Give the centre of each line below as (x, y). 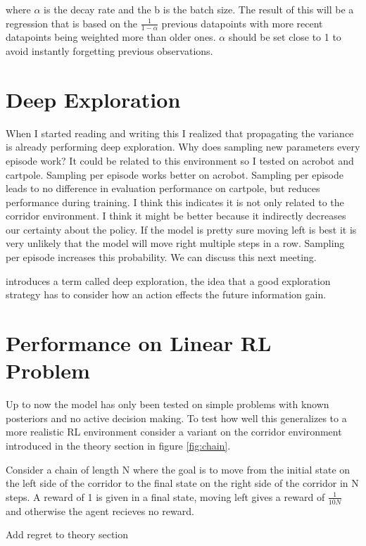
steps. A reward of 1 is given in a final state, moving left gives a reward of (165, 496)
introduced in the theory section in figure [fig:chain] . (118, 445)
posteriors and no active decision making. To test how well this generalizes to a (176, 418)
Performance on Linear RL (139, 343)
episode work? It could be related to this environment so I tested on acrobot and (180, 160)
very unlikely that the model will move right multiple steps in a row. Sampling (175, 243)
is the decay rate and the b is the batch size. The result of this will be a (199, 9)
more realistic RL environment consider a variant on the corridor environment (174, 432)
